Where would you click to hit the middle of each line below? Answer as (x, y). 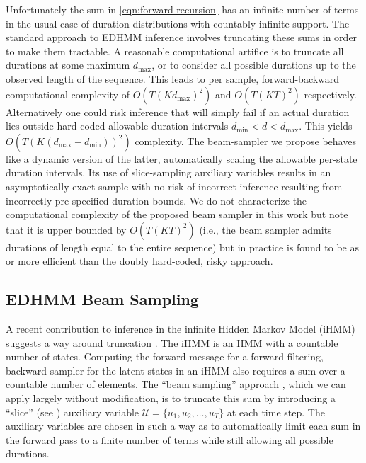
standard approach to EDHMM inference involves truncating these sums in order (182, 37)
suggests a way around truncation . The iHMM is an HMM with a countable (172, 342)
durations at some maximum (68, 65)
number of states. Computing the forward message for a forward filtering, (165, 356)
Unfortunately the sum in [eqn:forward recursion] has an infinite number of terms (182, 9)
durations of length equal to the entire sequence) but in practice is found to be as (182, 247)
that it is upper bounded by (66, 229)
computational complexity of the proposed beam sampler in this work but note (177, 214)
